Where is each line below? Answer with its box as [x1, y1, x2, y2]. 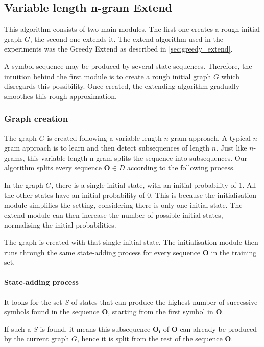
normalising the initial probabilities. [4, 219, 116, 230]
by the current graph [4, 333, 69, 344]
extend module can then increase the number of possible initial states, [4, 209, 223, 220]
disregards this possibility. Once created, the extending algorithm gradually [4, 81, 240, 91]
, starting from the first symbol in [108, 306, 213, 317]
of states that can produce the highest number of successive [71, 296, 258, 307]
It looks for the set [4, 296, 62, 307]
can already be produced [180, 323, 257, 334]
